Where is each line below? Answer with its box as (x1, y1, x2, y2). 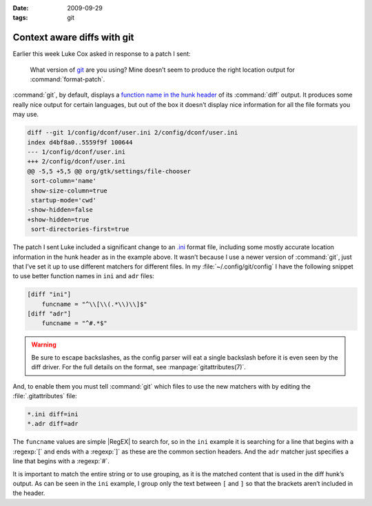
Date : (12, 4, 29, 12)
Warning (31, 340, 56, 349)
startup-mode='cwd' (31, 196, 96, 204)
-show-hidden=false (27, 206, 93, 214)
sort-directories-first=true (31, 225, 130, 233)
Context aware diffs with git (12, 32, 134, 43)
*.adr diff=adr (27, 420, 79, 428)
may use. (12, 110, 39, 119)
